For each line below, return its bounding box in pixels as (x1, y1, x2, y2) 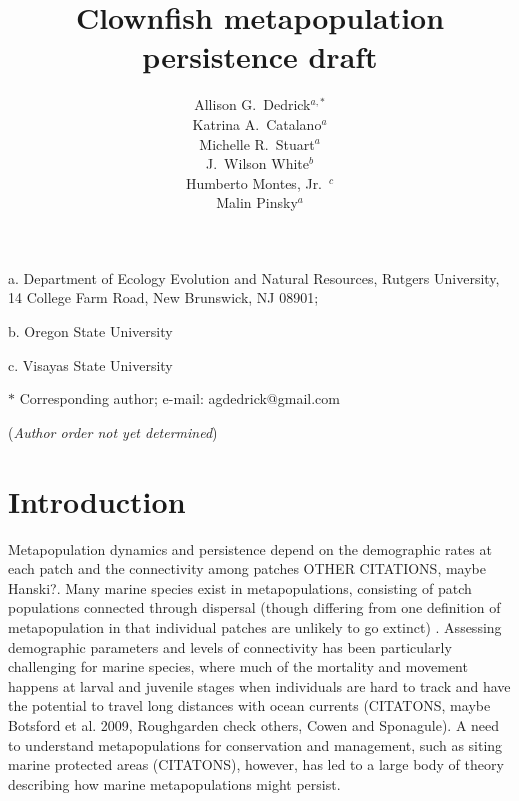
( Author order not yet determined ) (8, 421, 218, 442)
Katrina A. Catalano (192, 113, 322, 134)
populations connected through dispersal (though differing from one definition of (8, 597, 501, 618)
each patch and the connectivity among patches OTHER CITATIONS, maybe (8, 558, 487, 579)
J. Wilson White (206, 153, 309, 174)
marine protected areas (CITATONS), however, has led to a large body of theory (8, 754, 504, 775)
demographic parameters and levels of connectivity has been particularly (8, 636, 452, 657)
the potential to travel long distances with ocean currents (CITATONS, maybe (8, 695, 491, 716)
